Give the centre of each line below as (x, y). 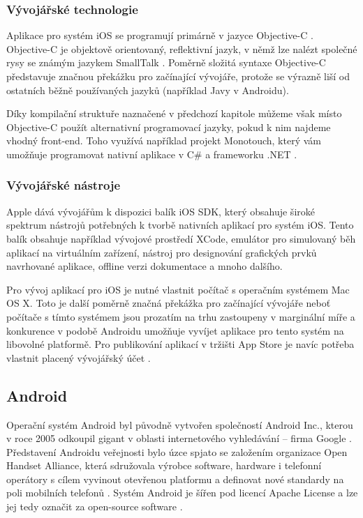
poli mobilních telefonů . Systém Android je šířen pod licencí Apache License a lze (182, 493)
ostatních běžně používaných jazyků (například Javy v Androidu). (148, 90)
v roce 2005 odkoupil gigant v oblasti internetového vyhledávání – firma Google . (179, 438)
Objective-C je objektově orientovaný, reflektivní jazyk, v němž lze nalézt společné (182, 48)
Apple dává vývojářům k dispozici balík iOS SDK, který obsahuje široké (161, 211)
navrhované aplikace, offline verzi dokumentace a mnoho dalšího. (145, 266)
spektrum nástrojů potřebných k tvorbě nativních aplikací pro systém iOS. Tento (180, 225)
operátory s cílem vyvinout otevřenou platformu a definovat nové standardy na (175, 479)
